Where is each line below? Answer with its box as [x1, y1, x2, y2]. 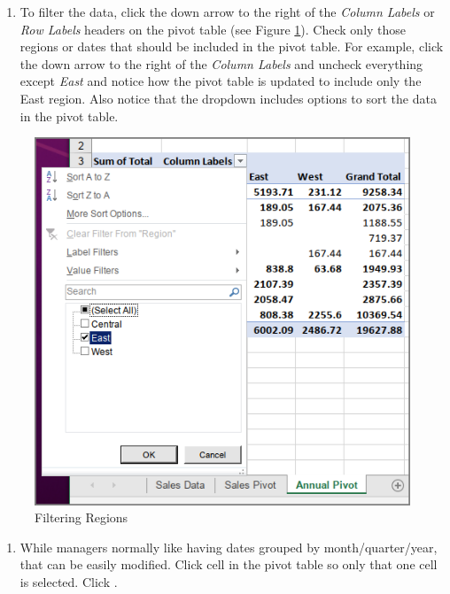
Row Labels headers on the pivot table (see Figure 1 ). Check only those [19, 19, 407, 38]
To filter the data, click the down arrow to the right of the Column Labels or [19, 3, 435, 20]
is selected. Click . [19, 572, 118, 590]
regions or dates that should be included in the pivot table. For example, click [19, 37, 444, 56]
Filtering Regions [35, 508, 128, 527]
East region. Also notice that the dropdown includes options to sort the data [19, 89, 437, 107]
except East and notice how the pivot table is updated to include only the [19, 72, 422, 90]
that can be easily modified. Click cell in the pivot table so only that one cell [19, 555, 438, 574]
